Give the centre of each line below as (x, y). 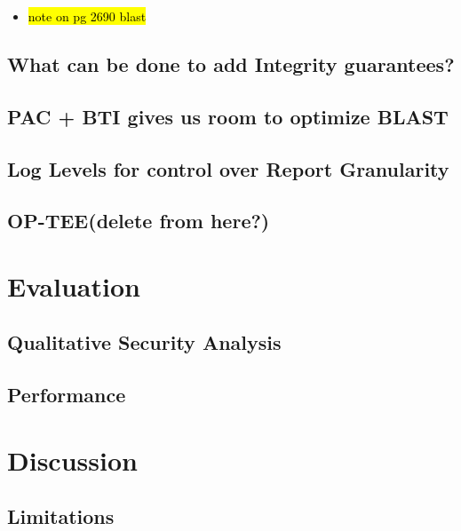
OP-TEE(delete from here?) (139, 221)
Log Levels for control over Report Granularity (228, 168)
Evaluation (74, 285)
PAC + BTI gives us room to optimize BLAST (228, 116)
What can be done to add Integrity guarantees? (231, 63)
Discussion (72, 460)
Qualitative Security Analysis (144, 342)
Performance (67, 395)
